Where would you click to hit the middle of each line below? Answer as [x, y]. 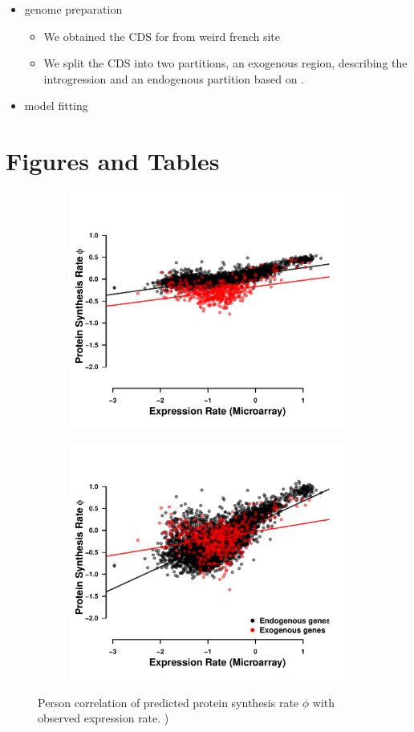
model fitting [56, 106]
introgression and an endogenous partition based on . [174, 78]
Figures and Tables [113, 161]
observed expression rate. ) [103, 718]
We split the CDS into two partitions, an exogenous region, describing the [225, 63]
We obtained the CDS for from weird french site [162, 36]
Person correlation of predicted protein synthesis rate [168, 702]
